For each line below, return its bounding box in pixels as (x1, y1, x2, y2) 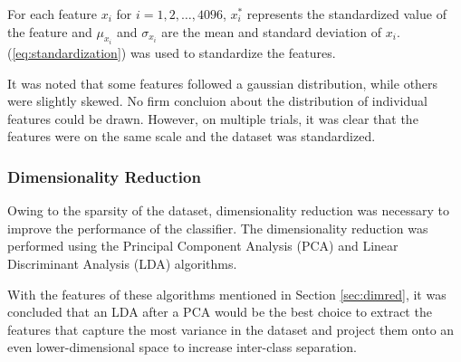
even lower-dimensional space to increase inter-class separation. (7, 338, 357, 357)
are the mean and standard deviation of (161, 22, 382, 41)
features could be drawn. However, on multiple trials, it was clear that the (7, 109, 418, 128)
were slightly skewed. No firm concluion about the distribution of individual (7, 91, 427, 110)
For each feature (7, 5, 98, 23)
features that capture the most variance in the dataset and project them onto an (7, 319, 455, 338)
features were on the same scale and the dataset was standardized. (7, 127, 376, 146)
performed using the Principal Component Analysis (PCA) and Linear (7, 236, 399, 255)
